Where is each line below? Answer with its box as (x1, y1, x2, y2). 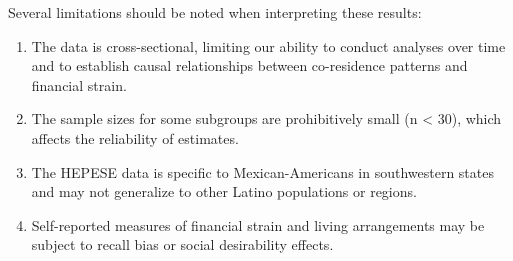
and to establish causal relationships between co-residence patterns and (31, 55, 468, 76)
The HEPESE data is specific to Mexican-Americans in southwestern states (31, 161, 494, 182)
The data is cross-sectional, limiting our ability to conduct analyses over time (31, 35, 506, 56)
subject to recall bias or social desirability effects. (31, 234, 334, 255)
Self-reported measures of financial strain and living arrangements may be (31, 214, 485, 235)
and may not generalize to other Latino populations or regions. (31, 181, 417, 202)
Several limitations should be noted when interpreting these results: (8, 2, 422, 22)
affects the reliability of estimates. (31, 127, 239, 148)
